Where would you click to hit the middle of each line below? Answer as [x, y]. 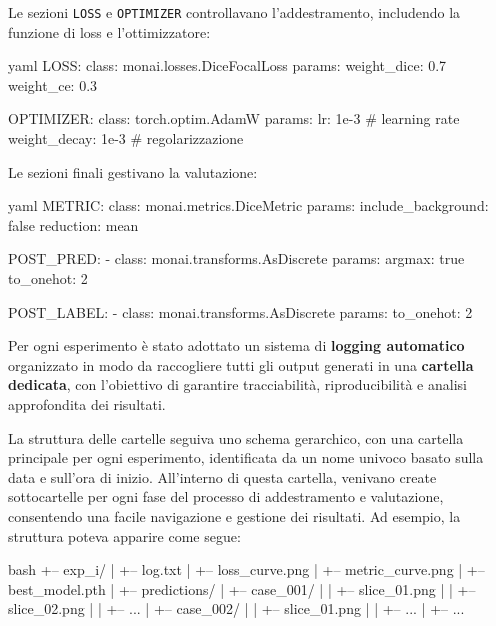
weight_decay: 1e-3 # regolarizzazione [126, 138]
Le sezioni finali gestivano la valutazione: [133, 171]
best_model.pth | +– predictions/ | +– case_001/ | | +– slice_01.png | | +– [242, 588]
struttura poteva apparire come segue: [124, 535]
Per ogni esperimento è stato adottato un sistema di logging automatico [236, 345]
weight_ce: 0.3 [53, 84]
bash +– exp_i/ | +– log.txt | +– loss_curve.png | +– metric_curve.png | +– [246, 569]
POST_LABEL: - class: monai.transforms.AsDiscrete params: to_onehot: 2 [240, 311]
